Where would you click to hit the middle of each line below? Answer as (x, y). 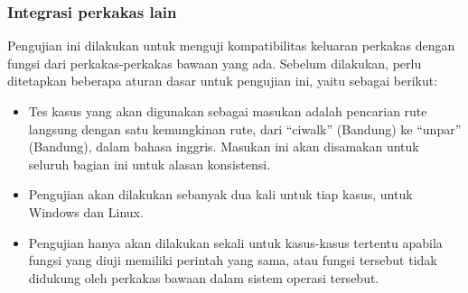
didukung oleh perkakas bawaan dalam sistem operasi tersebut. (204, 277)
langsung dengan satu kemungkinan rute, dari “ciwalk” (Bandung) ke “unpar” (245, 128)
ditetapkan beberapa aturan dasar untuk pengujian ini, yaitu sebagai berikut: (223, 81)
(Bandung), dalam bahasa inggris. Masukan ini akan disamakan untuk (224, 146)
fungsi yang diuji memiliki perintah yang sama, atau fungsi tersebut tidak (233, 260)
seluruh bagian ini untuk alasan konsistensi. (150, 164)
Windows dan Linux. (86, 211)
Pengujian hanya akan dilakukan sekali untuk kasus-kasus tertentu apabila (235, 242)
